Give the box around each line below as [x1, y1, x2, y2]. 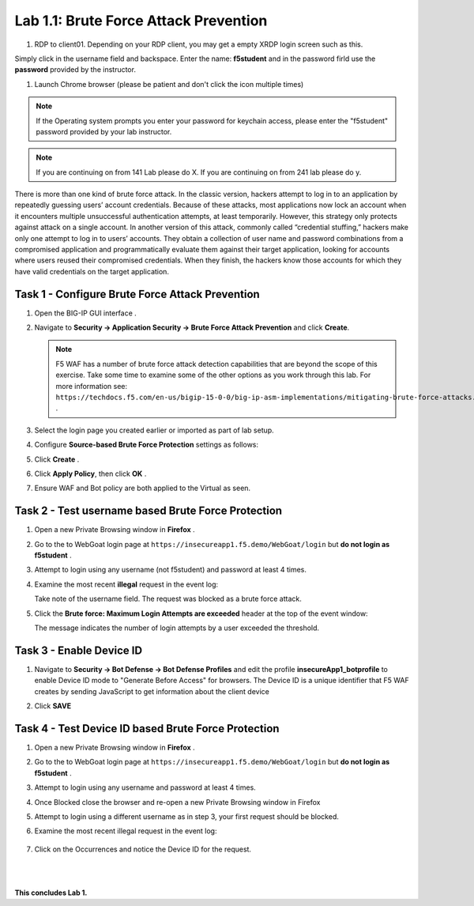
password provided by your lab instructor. [36, 126, 172, 136]
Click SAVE [34, 701, 71, 711]
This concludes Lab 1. [14, 888, 88, 897]
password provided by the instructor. [14, 65, 136, 74]
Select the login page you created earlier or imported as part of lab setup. [34, 425, 274, 435]
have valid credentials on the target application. [14, 266, 170, 276]
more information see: [55, 381, 128, 391]
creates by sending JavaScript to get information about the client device [34, 686, 270, 696]
